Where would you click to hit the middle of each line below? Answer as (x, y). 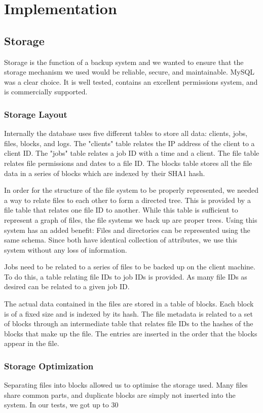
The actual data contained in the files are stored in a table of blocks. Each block (129, 304)
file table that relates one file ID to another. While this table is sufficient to (121, 210)
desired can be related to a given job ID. (67, 286)
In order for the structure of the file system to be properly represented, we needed (131, 190)
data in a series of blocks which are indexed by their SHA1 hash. (105, 173)
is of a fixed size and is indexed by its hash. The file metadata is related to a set (128, 313)
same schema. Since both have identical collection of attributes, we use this (121, 240)
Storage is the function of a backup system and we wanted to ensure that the (124, 62)
